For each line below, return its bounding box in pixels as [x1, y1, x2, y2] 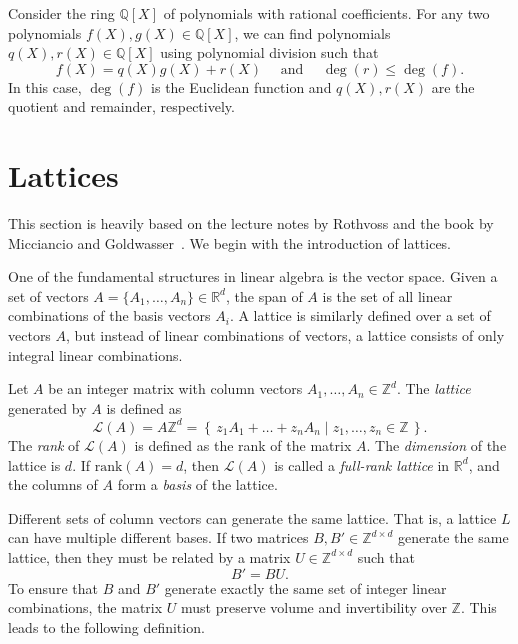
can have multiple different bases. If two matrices [8, 527, 309, 548]
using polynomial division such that [160, 42, 379, 63]
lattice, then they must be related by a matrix [8, 546, 291, 567]
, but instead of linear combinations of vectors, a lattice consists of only [66, 325, 505, 346]
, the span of [225, 285, 303, 306]
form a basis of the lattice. [117, 474, 278, 495]
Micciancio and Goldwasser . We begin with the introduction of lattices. [8, 232, 451, 253]
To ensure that [8, 577, 98, 598]
